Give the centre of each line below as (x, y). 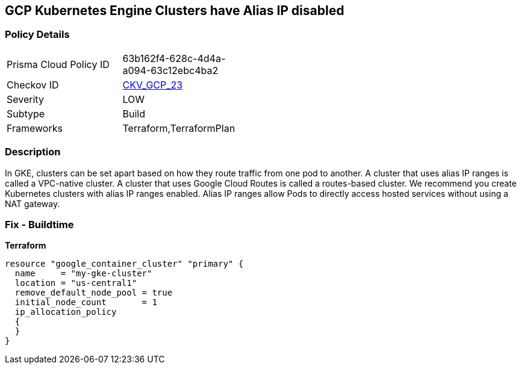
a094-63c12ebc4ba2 (170, 70)
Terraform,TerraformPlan (179, 128)
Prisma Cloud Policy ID (58, 64)
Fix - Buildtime (39, 224)
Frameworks (35, 128)
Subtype (26, 113)
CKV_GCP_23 (153, 85)
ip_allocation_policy (66, 312)
